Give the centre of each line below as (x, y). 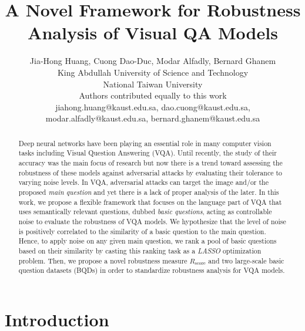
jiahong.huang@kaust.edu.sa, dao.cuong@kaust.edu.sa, (153, 107)
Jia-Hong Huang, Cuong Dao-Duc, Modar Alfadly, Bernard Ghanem (153, 61)
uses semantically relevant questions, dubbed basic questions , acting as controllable (145, 212)
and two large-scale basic (246, 260)
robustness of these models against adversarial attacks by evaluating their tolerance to (150, 172)
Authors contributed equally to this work (153, 95)
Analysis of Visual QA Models (153, 33)
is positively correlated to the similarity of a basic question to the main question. (142, 231)
